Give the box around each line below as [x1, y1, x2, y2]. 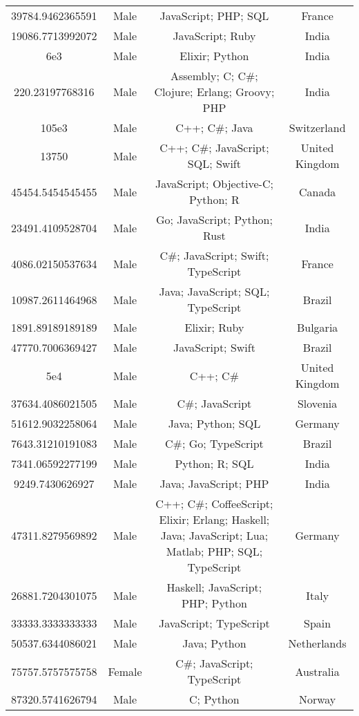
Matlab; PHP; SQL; [166, 543, 263, 559]
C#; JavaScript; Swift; [159, 247, 269, 263]
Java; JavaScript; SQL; [159, 283, 270, 299]
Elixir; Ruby [184, 319, 244, 335]
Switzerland [289, 120, 346, 135]
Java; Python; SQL [168, 415, 261, 431]
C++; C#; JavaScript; [159, 140, 269, 156]
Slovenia [297, 395, 338, 411]
